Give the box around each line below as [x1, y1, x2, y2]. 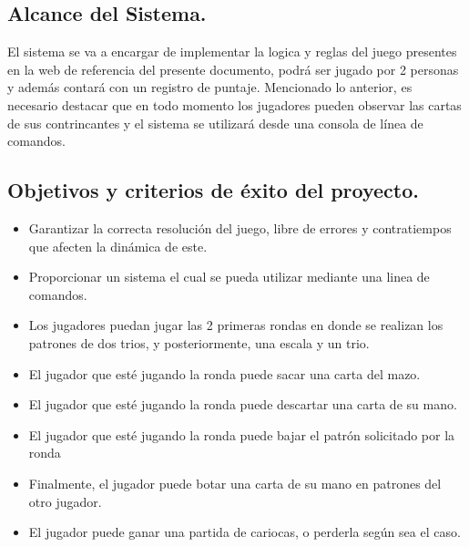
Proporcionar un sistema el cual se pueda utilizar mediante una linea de [28, 267, 430, 286]
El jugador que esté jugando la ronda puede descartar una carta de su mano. [28, 395, 457, 414]
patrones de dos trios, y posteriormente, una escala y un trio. [28, 333, 370, 352]
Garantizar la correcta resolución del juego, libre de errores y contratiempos [28, 218, 452, 237]
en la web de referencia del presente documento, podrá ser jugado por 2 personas [7, 59, 459, 78]
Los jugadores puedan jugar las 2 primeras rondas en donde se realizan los [28, 315, 444, 335]
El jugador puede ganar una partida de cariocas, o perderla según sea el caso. [28, 522, 461, 542]
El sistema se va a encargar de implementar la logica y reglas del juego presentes [7, 42, 457, 61]
